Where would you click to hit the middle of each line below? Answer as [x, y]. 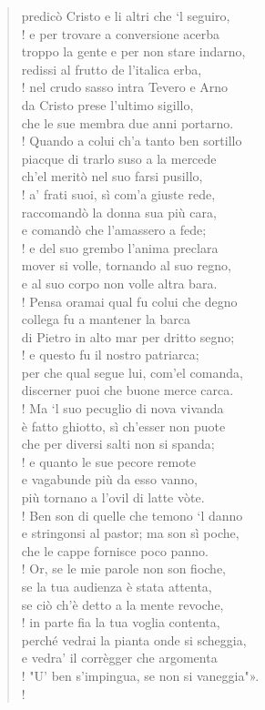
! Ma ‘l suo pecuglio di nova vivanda [122, 408]
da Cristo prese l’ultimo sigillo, [107, 104]
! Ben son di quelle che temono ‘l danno [132, 515]
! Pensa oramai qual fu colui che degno [129, 301]
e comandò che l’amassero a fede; [114, 230]
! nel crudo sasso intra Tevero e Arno [125, 87]
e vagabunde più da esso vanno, [109, 479]
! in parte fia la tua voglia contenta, [121, 622]
